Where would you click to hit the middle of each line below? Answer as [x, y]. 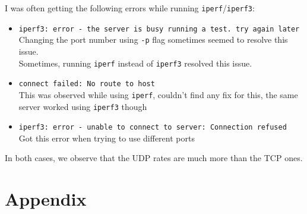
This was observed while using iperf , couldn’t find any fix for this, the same [158, 94]
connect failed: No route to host [87, 84]
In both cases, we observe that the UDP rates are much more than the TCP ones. [154, 158]
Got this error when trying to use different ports [107, 138]
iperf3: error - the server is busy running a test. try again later [159, 29]
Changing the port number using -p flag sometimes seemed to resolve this [153, 40]
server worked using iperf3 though [83, 106]
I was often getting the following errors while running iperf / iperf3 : [130, 8]
